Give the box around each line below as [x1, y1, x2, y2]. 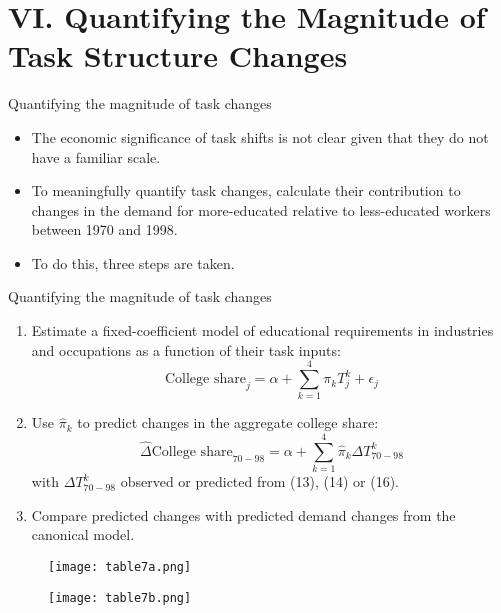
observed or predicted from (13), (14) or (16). [120, 471, 399, 492]
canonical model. [31, 524, 135, 545]
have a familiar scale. [31, 146, 161, 167]
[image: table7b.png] [48, 590, 192, 605]
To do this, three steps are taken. [31, 252, 235, 273]
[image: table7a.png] [48, 559, 192, 574]
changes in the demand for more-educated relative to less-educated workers [31, 199, 491, 220]
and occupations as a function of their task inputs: [31, 339, 341, 360]
